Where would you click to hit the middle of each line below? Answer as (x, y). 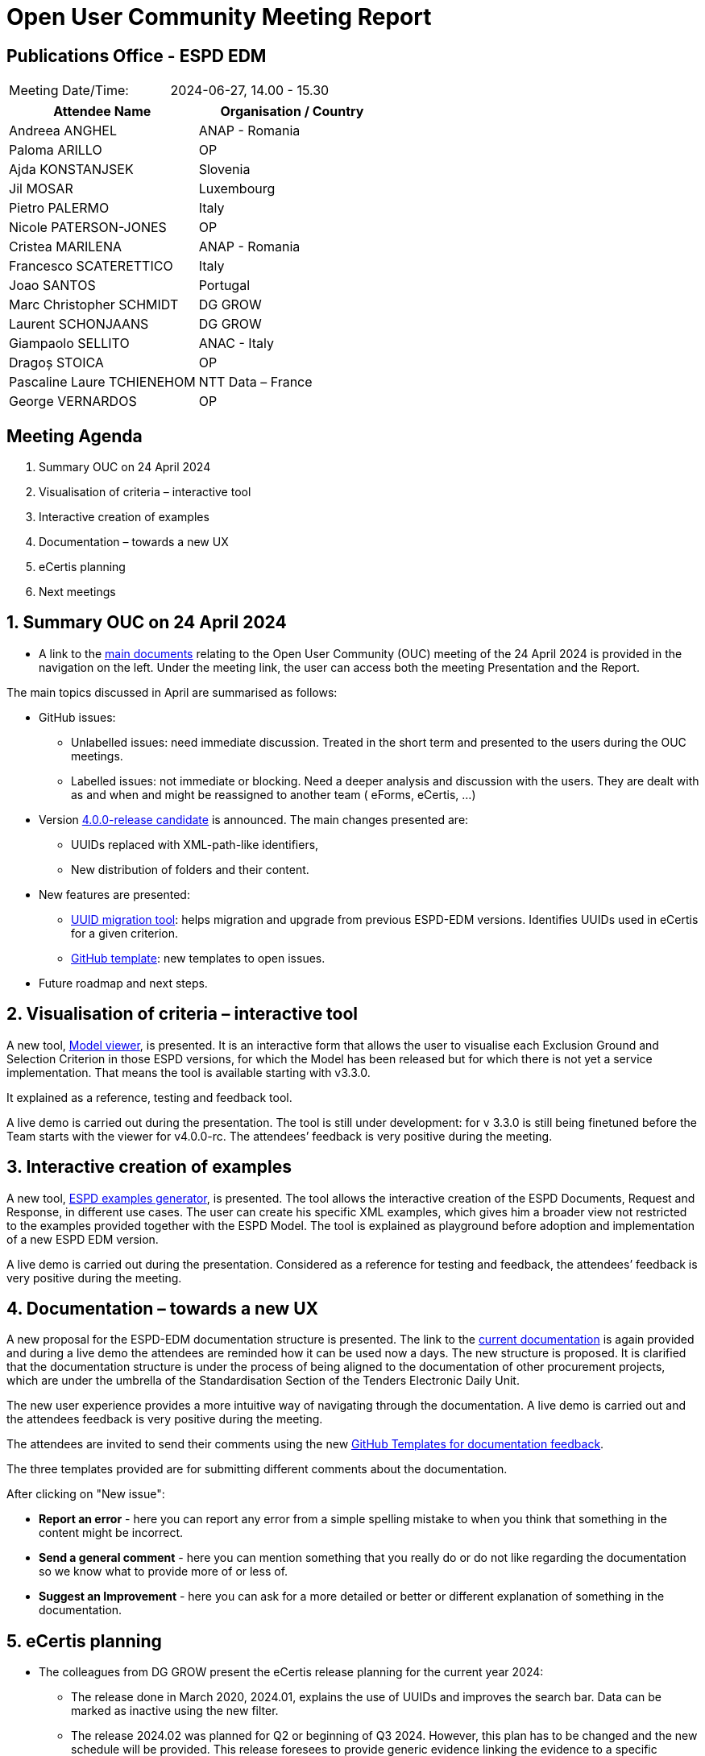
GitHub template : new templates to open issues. (198, 958)
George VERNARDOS (73, 402)
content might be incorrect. (111, 1533)
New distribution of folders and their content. (190, 869)
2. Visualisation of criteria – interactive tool (182, 1014)
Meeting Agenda (75, 436)
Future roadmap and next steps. (123, 983)
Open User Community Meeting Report (219, 17)
